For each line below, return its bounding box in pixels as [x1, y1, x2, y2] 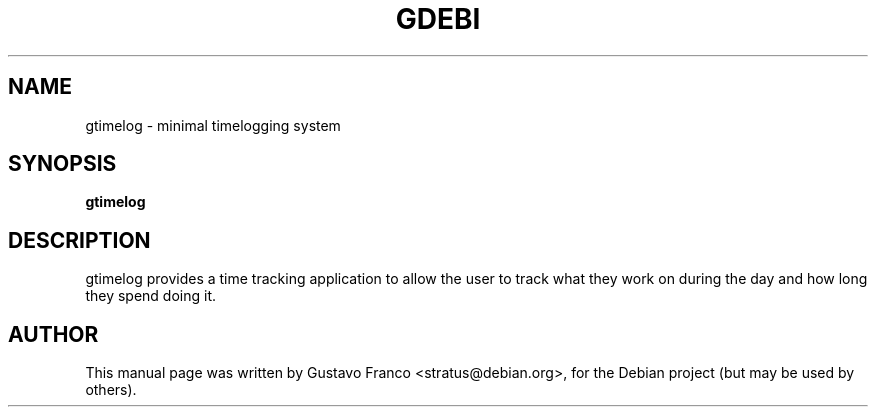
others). [85, 381, 137, 399]
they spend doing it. [85, 287, 217, 305]
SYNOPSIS [8, 151, 117, 177]
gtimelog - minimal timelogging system [85, 116, 341, 134]
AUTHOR [8, 321, 99, 347]
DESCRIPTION [8, 227, 151, 253]
